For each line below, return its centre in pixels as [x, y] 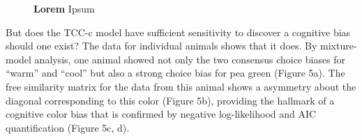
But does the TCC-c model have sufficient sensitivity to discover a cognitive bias [178, 32]
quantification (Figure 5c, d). [68, 127]
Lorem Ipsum [64, 8]
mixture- [339, 46]
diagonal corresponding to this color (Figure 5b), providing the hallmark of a [170, 100]
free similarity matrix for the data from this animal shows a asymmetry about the [181, 86]
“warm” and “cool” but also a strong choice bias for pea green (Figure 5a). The [175, 73]
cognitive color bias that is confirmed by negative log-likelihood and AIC [161, 114]
